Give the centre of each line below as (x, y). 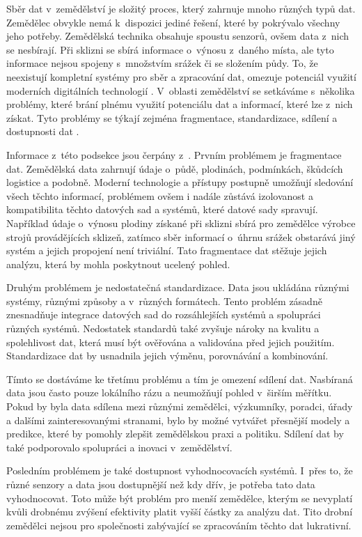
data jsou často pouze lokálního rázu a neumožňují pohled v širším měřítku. (169, 392)
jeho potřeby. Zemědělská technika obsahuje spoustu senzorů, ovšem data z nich (178, 36)
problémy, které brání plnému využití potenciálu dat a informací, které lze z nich (180, 104)
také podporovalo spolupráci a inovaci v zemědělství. (119, 447)
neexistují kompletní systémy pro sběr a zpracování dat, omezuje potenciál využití (181, 76)
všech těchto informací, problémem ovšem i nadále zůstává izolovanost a (160, 195)
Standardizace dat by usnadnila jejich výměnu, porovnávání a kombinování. (167, 356)
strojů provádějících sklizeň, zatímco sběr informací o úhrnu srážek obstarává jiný (181, 236)
